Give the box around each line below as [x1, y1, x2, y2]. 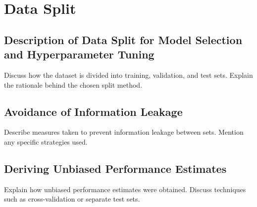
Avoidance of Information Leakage [4, 103, 183, 119]
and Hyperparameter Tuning [4, 47, 154, 62]
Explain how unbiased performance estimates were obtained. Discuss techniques [4, 184, 246, 194]
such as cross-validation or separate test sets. [4, 194, 140, 204]
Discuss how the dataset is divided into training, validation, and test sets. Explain [4, 69, 253, 80]
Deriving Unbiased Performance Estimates [4, 160, 227, 176]
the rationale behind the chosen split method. [4, 79, 143, 90]
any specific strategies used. [4, 136, 88, 147]
